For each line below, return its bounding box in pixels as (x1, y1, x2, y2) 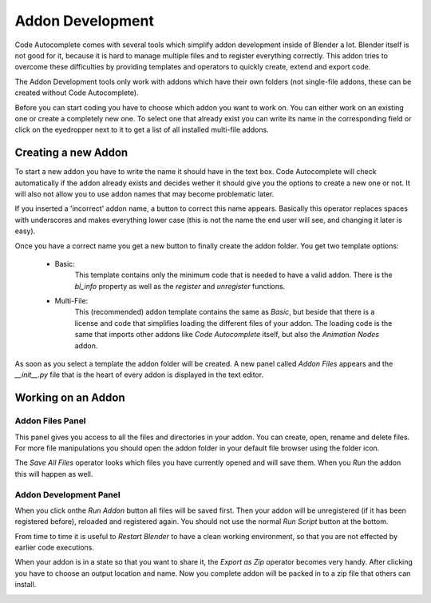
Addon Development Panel (14, 489, 121, 500)
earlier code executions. (14, 543, 95, 553)
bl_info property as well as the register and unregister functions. (74, 281, 286, 291)
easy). (14, 226, 36, 236)
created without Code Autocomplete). (14, 88, 139, 97)
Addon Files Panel (14, 415, 87, 426)
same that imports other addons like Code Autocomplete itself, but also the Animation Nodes (74, 330, 379, 339)
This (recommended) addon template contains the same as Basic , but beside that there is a (74, 307, 375, 317)
